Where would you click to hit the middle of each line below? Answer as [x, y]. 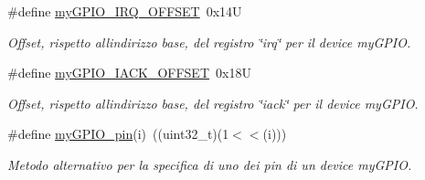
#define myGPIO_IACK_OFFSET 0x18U [129, 73]
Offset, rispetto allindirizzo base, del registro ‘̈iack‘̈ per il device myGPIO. [213, 103]
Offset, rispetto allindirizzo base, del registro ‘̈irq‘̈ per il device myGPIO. [209, 42]
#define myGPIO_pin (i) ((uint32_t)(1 [118, 134]
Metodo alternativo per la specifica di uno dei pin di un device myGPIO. [210, 164]
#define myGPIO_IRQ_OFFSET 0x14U [125, 11]
